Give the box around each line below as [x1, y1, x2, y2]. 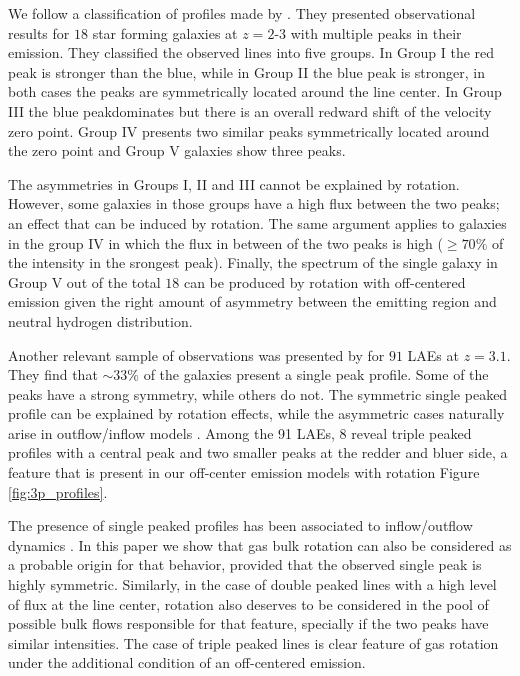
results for [8, 22, 70, 43]
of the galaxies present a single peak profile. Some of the [143, 364, 489, 385]
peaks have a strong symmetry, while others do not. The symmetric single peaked [8, 383, 508, 404]
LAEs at [407, 344, 459, 365]
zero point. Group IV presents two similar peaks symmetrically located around [8, 120, 490, 141]
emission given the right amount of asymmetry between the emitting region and [8, 291, 497, 312]
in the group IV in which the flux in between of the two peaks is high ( [8, 232, 443, 253]
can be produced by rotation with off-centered [183, 271, 466, 292]
